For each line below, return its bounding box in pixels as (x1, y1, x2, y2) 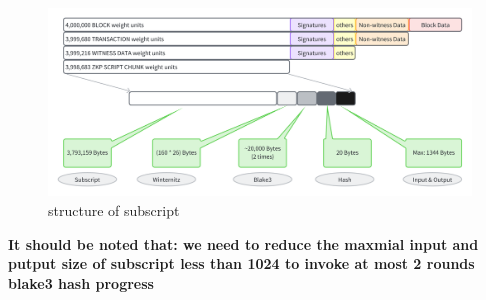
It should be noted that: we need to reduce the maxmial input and (8, 233, 479, 254)
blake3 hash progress (8, 272, 154, 293)
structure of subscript (48, 199, 180, 220)
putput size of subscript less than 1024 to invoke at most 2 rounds (8, 253, 475, 274)
